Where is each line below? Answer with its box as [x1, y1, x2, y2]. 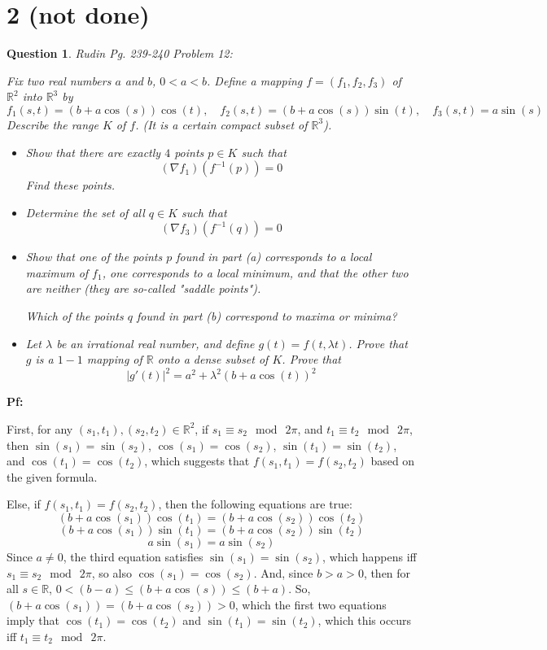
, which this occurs [317, 612, 412, 629]
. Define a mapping [207, 72, 303, 89]
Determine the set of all [25, 203, 145, 220]
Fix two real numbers [7, 72, 112, 89]
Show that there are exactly [25, 143, 161, 160]
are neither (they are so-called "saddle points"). [25, 280, 261, 297]
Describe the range [7, 116, 98, 133]
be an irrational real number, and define [56, 334, 255, 351]
